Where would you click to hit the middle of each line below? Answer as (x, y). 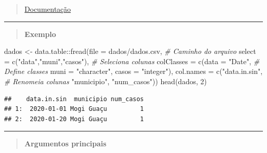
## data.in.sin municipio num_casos (74, 99)
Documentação (47, 9)
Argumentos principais (65, 144)
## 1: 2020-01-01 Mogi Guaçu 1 (74, 109)
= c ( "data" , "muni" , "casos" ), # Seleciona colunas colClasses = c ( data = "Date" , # (132, 61)
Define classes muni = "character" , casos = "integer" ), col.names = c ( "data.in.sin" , (133, 71)
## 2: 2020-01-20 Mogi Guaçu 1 (74, 119)
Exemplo (40, 34)
